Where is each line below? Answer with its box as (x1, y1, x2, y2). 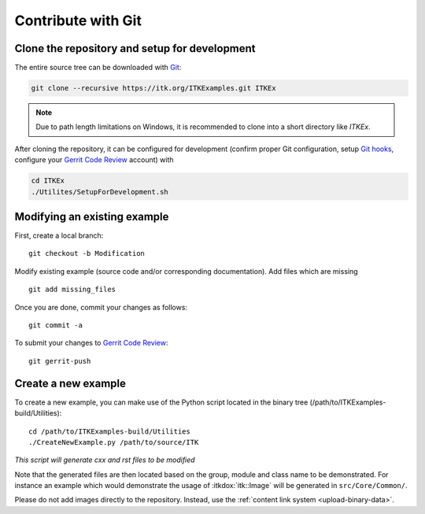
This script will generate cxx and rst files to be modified (14, 455, 196, 464)
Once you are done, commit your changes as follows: (14, 302, 188, 312)
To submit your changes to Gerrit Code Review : (14, 338, 168, 348)
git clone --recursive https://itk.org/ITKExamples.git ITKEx (31, 83, 276, 93)
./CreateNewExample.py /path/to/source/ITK (28, 438, 199, 446)
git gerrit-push (28, 357, 91, 365)
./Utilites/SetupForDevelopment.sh (31, 187, 168, 196)
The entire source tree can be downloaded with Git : (14, 63, 182, 72)
